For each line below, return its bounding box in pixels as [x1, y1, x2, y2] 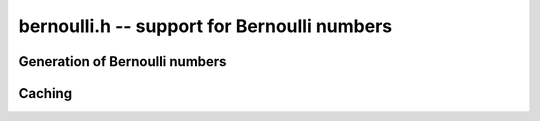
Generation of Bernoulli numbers [18, 53, 227, 70]
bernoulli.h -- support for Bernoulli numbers [18, 15, 393, 37]
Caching [18, 85, 73, 102]
